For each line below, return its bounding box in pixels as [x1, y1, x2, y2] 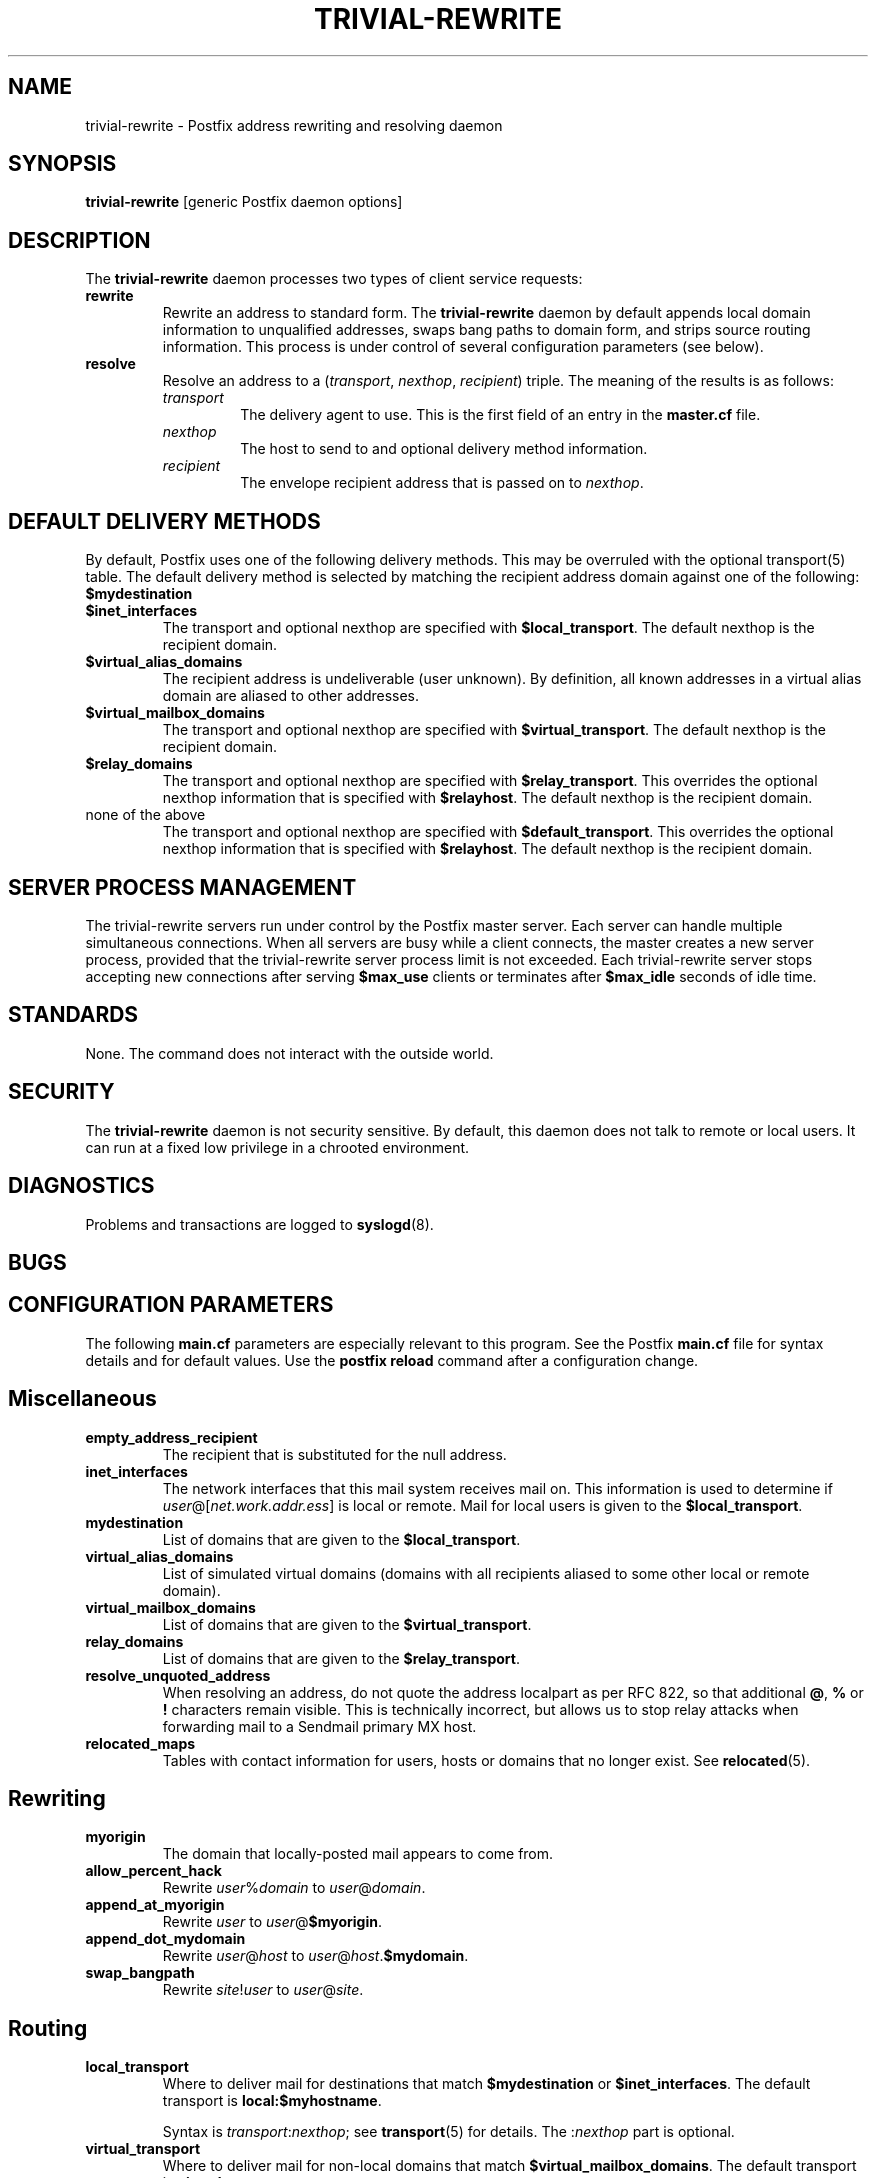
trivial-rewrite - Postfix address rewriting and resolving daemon [85, 116, 503, 134]
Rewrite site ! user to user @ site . [162, 1981, 364, 1999]
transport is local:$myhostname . [162, 2092, 382, 2110]
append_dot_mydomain [85, 1930, 246, 1948]
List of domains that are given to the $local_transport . [162, 1530, 521, 1548]
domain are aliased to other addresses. [162, 687, 420, 705]
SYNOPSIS [8, 151, 117, 177]
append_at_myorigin [85, 1896, 225, 1914]
